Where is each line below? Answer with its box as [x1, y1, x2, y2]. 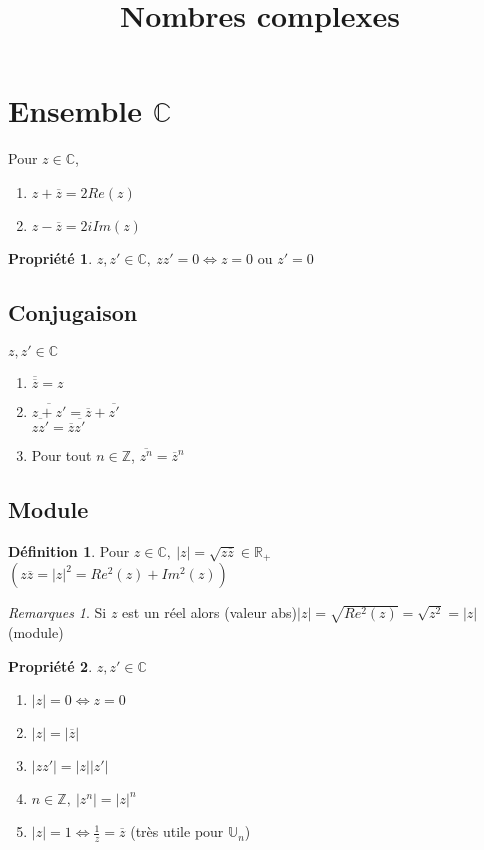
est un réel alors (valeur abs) [122, 602, 298, 623]
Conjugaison [8, 296, 138, 327]
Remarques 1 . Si [8, 602, 107, 623]
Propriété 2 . [8, 655, 93, 676]
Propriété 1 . [8, 247, 93, 268]
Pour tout [31, 444, 92, 465]
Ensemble [8, 90, 143, 131]
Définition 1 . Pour [8, 540, 130, 561]
